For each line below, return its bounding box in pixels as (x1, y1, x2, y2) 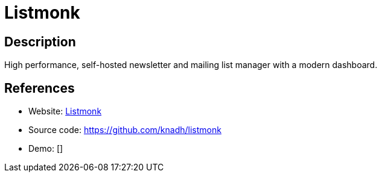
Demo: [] (28, 143, 63, 154)
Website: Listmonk (28, 106, 102, 117)
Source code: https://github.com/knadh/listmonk (28, 125, 221, 135)
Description (4, 34, 76, 49)
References (4, 80, 75, 96)
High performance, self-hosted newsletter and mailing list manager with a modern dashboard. (4, 60, 378, 70)
